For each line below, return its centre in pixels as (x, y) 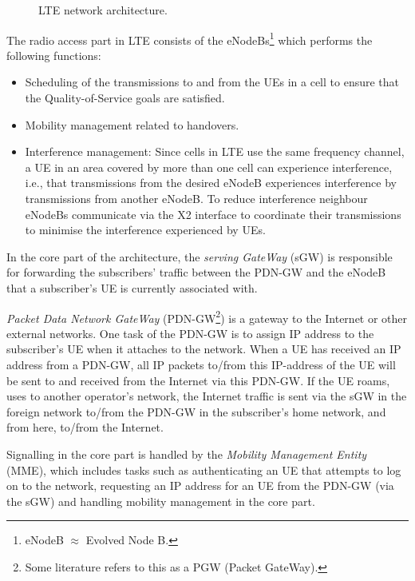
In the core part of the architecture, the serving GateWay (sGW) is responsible (200, 256)
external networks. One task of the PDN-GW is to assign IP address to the (190, 333)
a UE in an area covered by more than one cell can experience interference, (209, 167)
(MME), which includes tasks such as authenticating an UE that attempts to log (204, 470)
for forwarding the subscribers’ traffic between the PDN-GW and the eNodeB (196, 272)
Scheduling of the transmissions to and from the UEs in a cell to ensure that (212, 82)
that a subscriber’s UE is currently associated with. (132, 287)
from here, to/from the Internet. (85, 427)
